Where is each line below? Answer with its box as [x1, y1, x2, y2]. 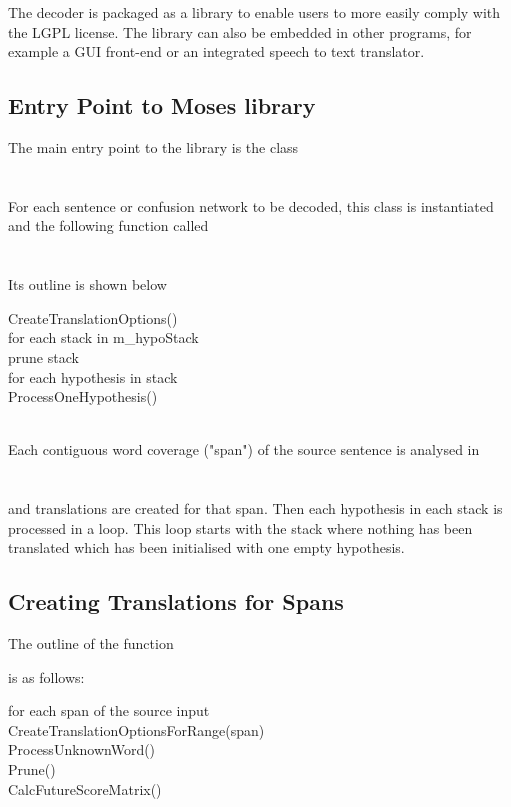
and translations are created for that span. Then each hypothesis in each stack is [8, 498, 503, 519]
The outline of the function [8, 633, 174, 654]
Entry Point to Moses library [8, 90, 316, 121]
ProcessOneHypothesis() [8, 386, 158, 407]
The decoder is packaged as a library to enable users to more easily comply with [8, 2, 501, 22]
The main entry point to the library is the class [8, 136, 299, 157]
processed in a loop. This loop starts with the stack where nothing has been [8, 517, 473, 538]
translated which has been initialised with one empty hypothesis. [8, 537, 405, 558]
